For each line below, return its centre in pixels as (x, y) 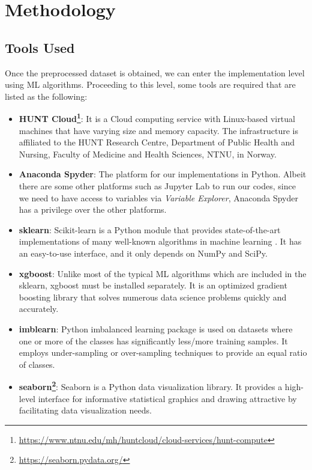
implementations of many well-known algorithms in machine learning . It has (160, 241)
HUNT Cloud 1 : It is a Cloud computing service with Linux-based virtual (157, 118)
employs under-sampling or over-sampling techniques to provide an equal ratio (163, 352)
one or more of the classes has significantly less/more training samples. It (153, 340)
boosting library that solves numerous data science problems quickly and (153, 297)
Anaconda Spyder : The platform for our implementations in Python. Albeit (163, 174)
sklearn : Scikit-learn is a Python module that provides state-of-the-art (150, 229)
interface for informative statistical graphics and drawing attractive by (167, 398)
